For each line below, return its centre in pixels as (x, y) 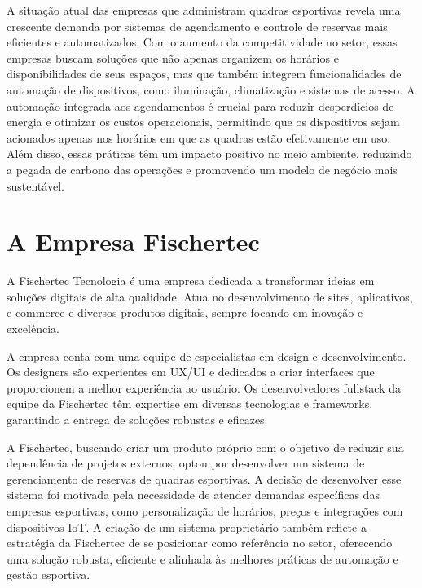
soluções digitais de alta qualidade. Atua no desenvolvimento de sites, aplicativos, (210, 296)
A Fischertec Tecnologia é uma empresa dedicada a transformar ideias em (191, 281)
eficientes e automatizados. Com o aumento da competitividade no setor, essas (202, 42)
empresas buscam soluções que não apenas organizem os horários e (173, 57)
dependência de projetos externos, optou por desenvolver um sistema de (186, 463)
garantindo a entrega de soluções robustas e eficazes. (137, 419)
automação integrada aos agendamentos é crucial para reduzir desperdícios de (200, 105)
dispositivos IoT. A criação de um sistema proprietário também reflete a (187, 527)
